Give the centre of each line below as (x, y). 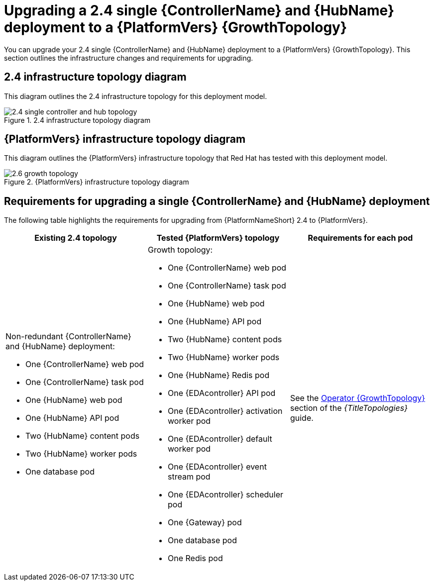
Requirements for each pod (360, 238)
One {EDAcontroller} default (220, 439)
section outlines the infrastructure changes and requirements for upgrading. (129, 58)
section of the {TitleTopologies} (349, 408)
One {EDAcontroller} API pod (221, 393)
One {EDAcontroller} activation (225, 411)
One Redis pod (195, 558)
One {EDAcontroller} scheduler (225, 495)
